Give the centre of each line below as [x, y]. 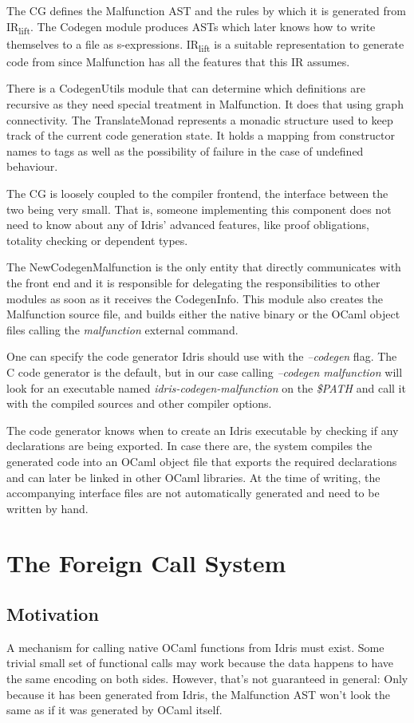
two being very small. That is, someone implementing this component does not [199, 209]
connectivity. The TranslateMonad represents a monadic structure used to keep [200, 119]
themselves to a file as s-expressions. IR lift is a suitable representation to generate [205, 45]
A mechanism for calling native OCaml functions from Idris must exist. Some [195, 647]
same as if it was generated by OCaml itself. [114, 710]
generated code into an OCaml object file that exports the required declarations [202, 461]
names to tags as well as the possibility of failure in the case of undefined [185, 150]
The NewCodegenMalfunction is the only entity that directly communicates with [204, 267]
